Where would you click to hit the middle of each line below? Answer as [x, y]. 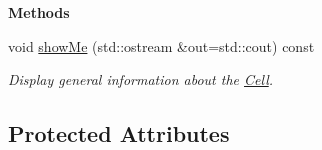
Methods [39, 12]
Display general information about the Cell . [141, 79]
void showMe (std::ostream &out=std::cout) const [161, 45]
